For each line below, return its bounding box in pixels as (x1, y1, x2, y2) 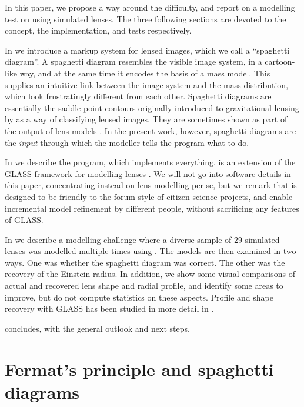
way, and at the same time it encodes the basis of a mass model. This (19, 66, 270, 79)
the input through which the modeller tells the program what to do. (5, 136, 249, 148)
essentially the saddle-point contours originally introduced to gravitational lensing (5, 101, 299, 114)
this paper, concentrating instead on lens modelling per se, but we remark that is (5, 179, 297, 191)
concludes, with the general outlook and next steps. (5, 322, 190, 334)
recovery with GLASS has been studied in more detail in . (5, 302, 214, 315)
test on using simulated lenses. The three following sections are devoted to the (5, 12, 286, 25)
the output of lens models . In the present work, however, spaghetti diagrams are (5, 124, 296, 136)
